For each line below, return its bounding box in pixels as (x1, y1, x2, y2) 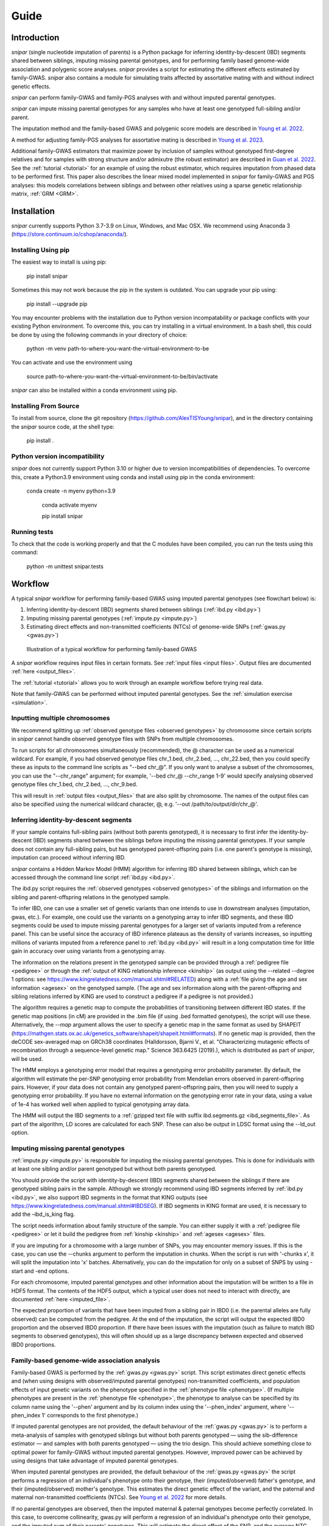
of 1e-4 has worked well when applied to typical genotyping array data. (11, 1101, 190, 1108)
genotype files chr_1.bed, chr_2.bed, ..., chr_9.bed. (11, 781, 138, 788)
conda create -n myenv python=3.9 (26, 487, 116, 494)
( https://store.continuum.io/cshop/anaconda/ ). (11, 231, 128, 238)
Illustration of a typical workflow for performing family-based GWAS (26, 645, 197, 653)
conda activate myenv (41, 501, 97, 508)
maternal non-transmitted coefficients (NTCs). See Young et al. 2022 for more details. (11, 1494, 227, 1501)
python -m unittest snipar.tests (26, 562, 104, 570)
